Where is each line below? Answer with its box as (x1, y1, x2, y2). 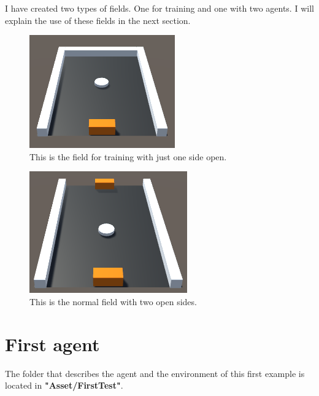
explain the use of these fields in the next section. (5, 14, 191, 26)
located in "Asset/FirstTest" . (5, 379, 123, 392)
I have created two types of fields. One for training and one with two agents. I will (5, 2, 314, 14)
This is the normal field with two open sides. (29, 295, 197, 308)
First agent (5, 331, 100, 356)
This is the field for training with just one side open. (29, 150, 227, 163)
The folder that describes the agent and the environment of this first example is (5, 367, 305, 379)
